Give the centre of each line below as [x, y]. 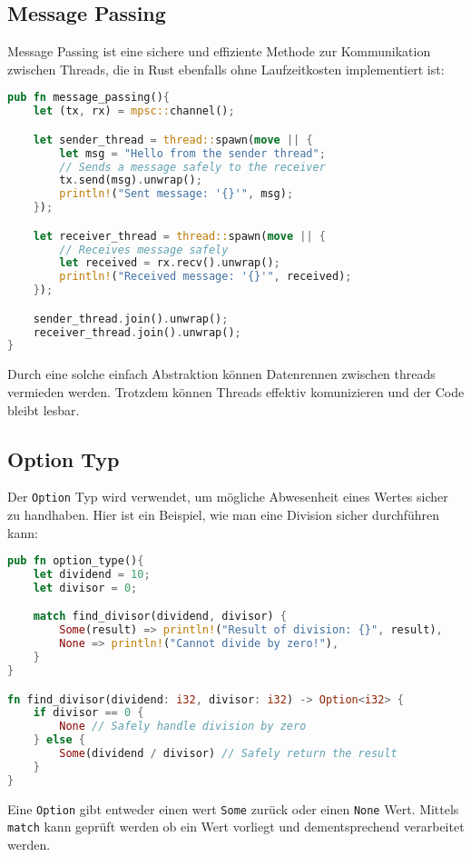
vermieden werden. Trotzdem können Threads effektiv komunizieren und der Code [236, 391]
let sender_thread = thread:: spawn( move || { [173, 140]
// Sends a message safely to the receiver [192, 167]
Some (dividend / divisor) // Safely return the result [228, 753]
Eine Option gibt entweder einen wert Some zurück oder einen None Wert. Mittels [233, 808]
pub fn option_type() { [76, 561]
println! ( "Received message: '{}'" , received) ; [206, 277]
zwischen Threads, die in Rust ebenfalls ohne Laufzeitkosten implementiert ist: [226, 69]
